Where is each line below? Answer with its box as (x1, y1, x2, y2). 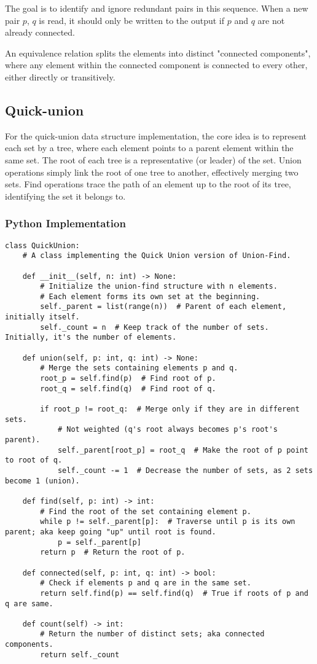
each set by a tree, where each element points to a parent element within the (5, 141, 294, 154)
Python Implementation (5, 216, 126, 231)
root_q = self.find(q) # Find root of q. (40, 384, 216, 393)
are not (257, 14, 285, 26)
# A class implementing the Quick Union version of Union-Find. (22, 251, 291, 260)
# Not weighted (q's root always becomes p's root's (57, 425, 278, 434)
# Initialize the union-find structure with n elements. (40, 282, 278, 291)
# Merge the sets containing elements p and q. (40, 364, 238, 373)
